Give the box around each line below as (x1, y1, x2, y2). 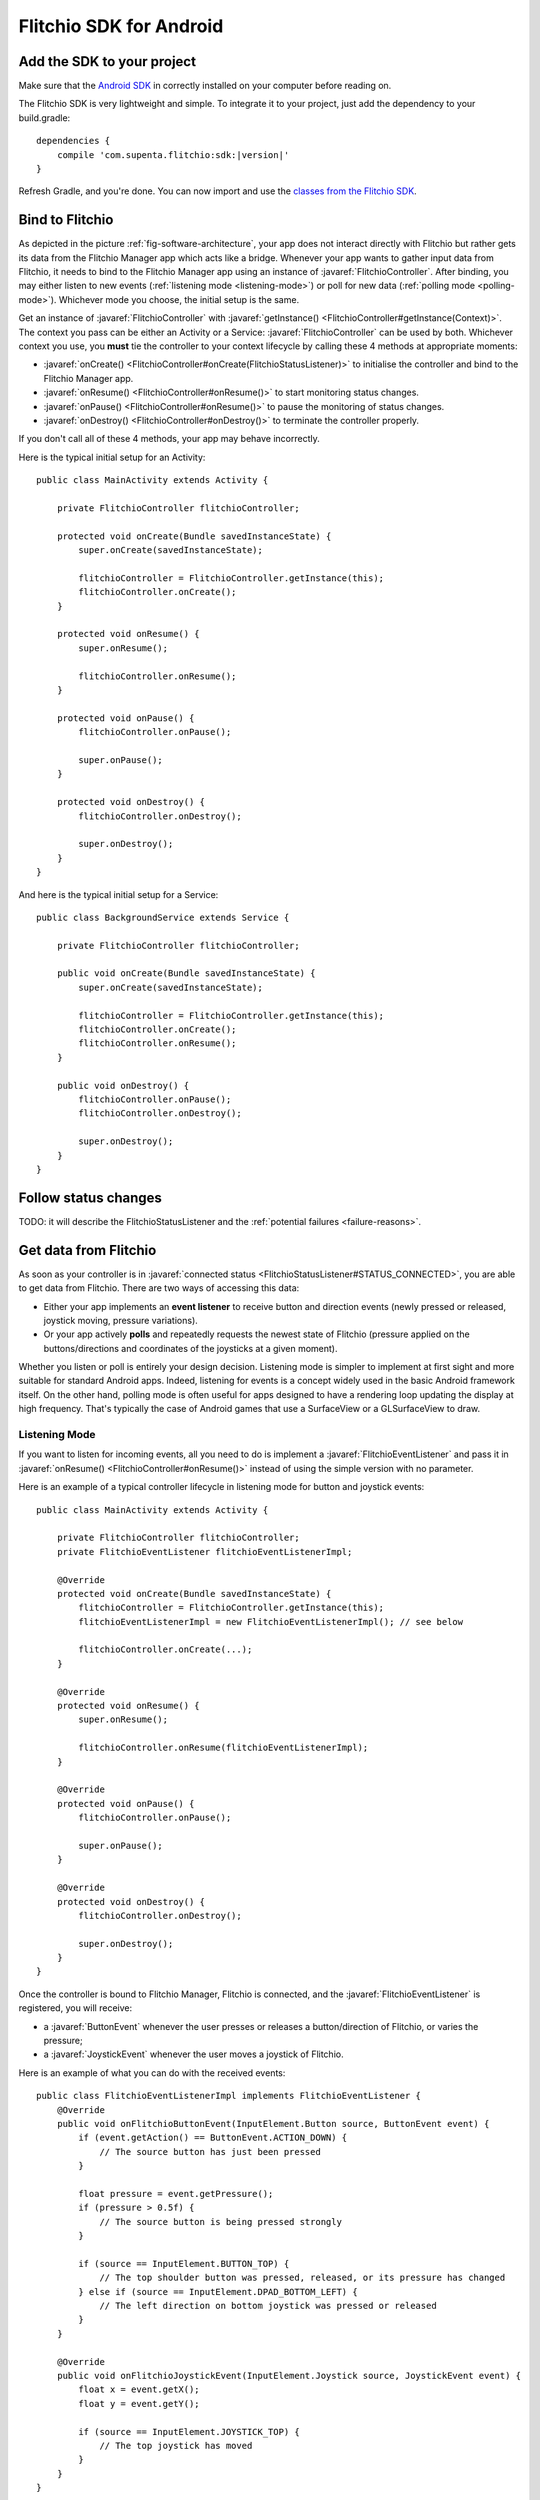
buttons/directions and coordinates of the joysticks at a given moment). (43, 1342, 339, 1354)
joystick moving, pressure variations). (43, 1314, 199, 1326)
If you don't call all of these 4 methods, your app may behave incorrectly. (18, 433, 320, 445)
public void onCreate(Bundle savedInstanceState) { (56, 968, 316, 979)
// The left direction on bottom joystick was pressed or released (99, 2300, 437, 2312)
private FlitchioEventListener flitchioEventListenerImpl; (56, 1546, 353, 1557)
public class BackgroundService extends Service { (36, 911, 290, 923)
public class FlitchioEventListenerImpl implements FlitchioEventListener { (36, 2090, 422, 2102)
